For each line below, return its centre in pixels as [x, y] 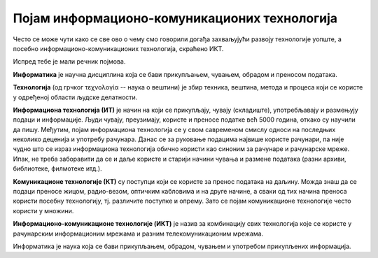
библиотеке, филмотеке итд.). [57, 169]
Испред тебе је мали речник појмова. [69, 62]
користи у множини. [43, 210]
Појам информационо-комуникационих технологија [175, 18]
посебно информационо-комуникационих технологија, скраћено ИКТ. [118, 48]
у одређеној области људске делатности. [75, 97]
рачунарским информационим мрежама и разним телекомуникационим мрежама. [138, 234]
